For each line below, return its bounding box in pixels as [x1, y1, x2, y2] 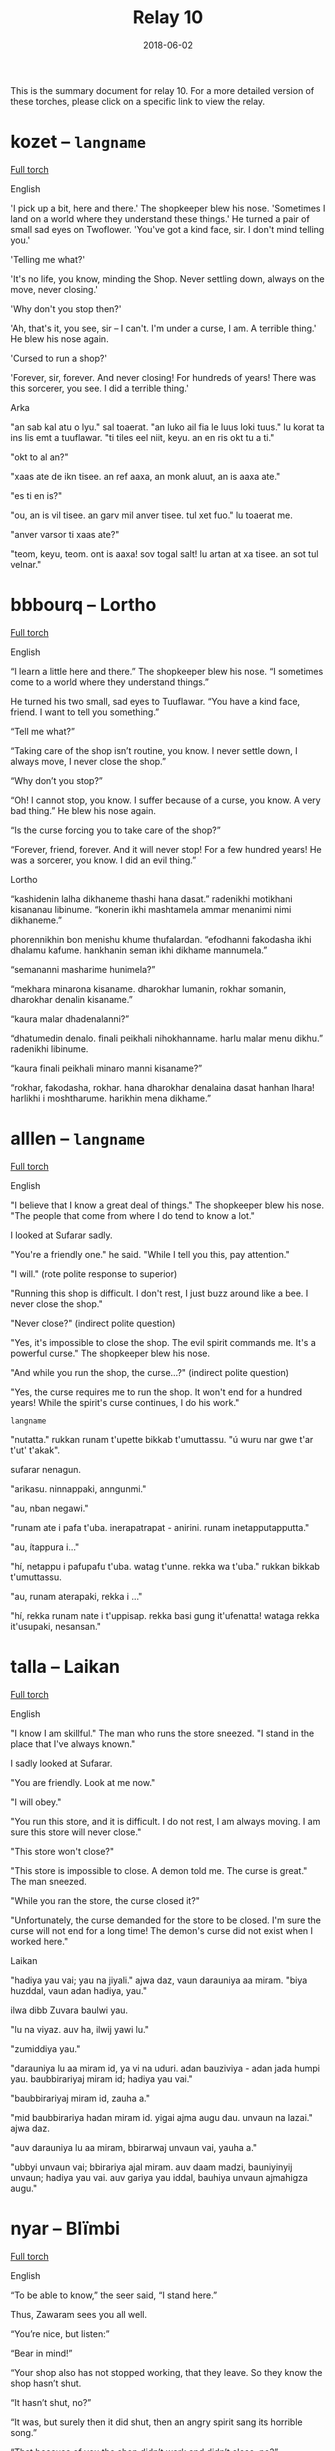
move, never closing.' [10, 283, 98, 295]
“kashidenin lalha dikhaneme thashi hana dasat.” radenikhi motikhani [10, 892, 293, 905]
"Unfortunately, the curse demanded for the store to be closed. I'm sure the [10, 1914, 322, 1926]
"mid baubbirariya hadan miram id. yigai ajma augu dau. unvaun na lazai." [10, 2111, 313, 2123]
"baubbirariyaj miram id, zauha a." [10, 2092, 150, 2104]
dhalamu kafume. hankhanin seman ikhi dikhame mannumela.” [10, 944, 268, 956]
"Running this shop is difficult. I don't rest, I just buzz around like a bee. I [10, 1287, 309, 1299]
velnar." [10, 558, 42, 570]
